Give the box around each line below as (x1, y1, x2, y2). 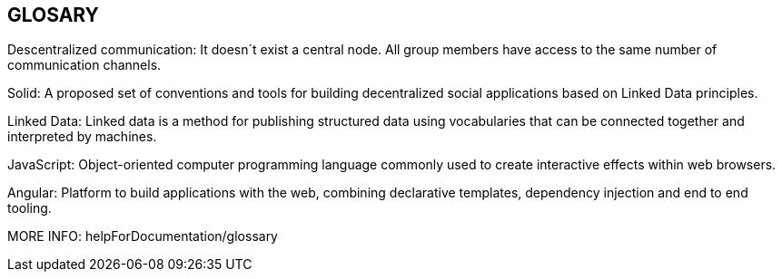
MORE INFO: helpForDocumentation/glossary (7, 228, 278, 245)
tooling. (7, 200, 52, 216)
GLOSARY (7, 4, 99, 26)
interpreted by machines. (7, 129, 157, 145)
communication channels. (7, 57, 162, 73)
